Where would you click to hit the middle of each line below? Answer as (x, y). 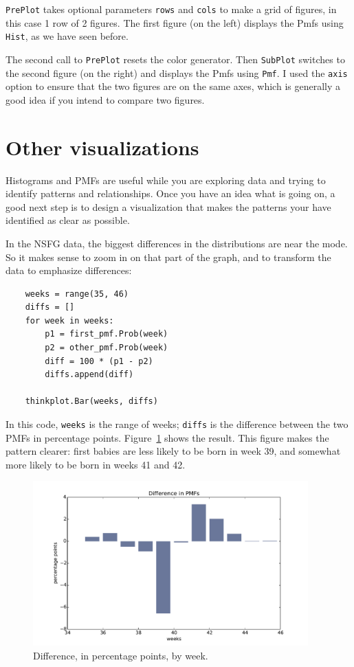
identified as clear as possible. (68, 220)
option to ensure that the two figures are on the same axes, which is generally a (173, 86)
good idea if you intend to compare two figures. (105, 99)
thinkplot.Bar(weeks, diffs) (91, 402)
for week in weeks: (69, 320)
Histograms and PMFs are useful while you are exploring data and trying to (166, 180)
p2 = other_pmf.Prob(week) (107, 348)
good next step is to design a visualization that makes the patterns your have (168, 206)
